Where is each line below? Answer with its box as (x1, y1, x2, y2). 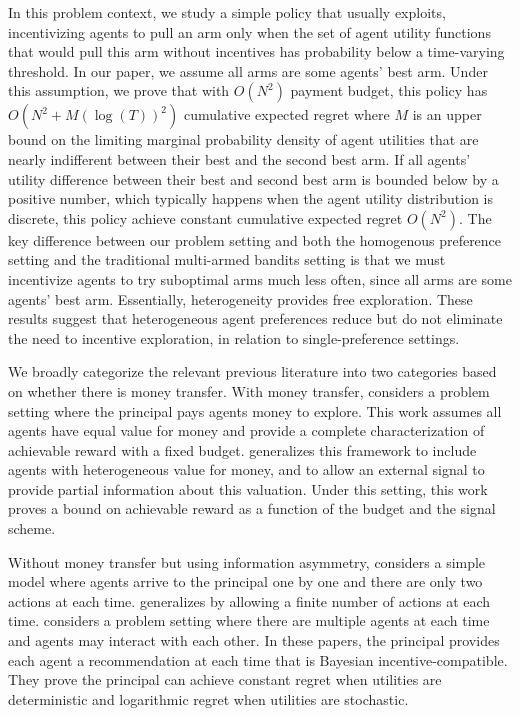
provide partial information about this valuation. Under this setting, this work (8, 478, 488, 499)
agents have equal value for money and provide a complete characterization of (8, 420, 485, 441)
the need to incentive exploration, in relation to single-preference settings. (8, 327, 460, 348)
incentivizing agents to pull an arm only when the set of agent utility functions (8, 21, 491, 42)
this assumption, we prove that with (8, 80, 230, 101)
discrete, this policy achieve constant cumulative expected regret (8, 207, 403, 228)
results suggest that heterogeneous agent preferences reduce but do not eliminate (8, 308, 503, 329)
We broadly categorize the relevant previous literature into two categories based (8, 361, 497, 382)
